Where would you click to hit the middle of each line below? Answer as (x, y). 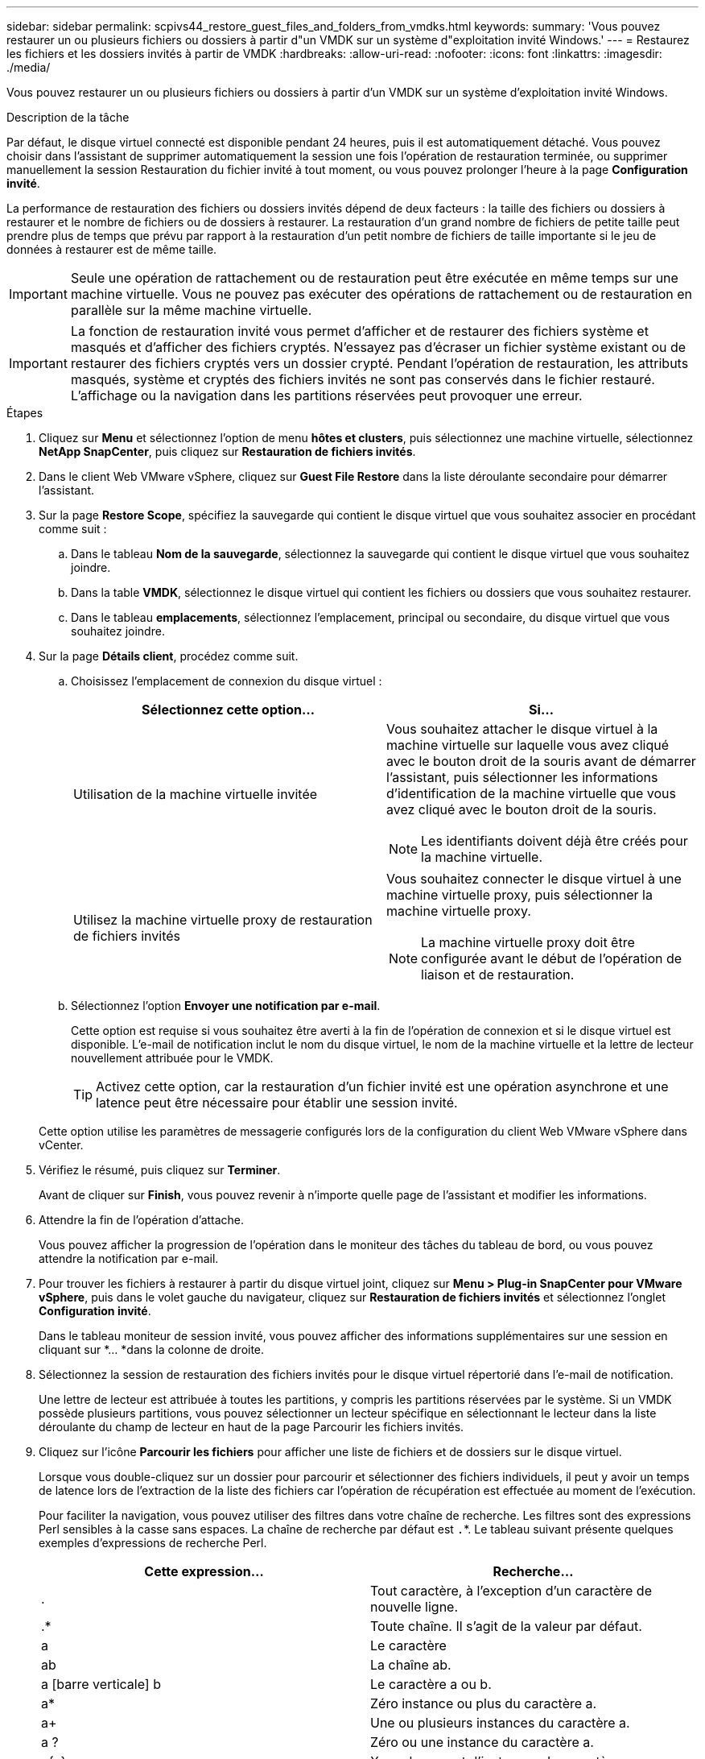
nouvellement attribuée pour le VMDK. (172, 1058)
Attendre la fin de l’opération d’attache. (142, 1220)
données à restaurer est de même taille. (112, 249)
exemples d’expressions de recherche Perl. (153, 1543)
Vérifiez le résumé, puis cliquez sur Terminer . (160, 1170)
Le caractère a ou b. (431, 1684)
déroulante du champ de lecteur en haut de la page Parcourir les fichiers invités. (251, 1427)
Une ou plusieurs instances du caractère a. (500, 1723)
